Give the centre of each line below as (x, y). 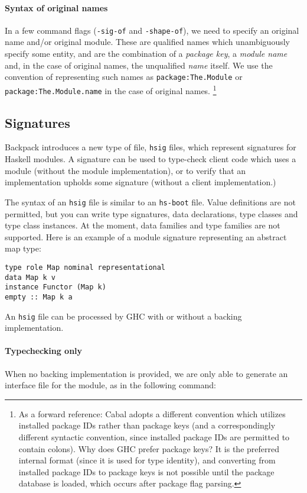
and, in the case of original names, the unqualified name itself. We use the (139, 65)
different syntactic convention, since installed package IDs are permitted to (154, 436)
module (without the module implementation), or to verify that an (125, 170)
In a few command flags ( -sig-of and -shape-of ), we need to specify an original (152, 30)
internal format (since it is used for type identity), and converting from (147, 460)
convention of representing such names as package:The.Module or (124, 77)
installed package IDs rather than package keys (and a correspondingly (147, 425)
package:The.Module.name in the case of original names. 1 (111, 89)
